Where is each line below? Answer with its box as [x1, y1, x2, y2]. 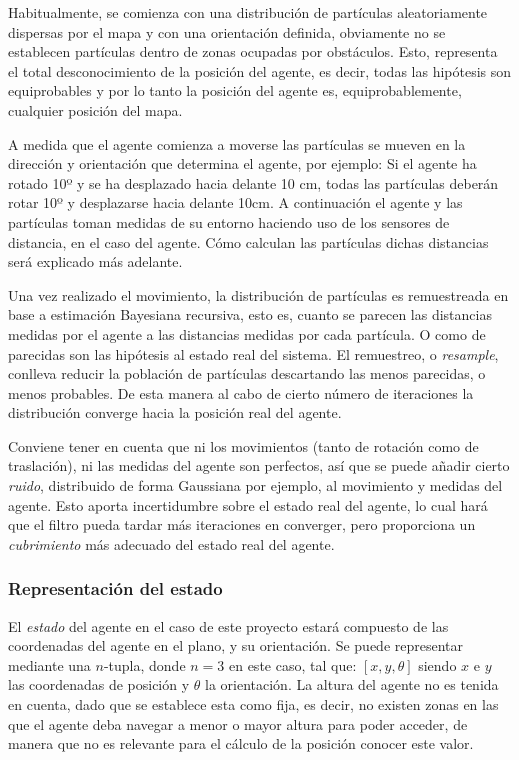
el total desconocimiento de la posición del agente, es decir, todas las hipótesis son [8, 60, 512, 81]
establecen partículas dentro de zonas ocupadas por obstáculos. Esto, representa [8, 41, 498, 62]
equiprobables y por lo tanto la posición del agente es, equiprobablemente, [8, 80, 462, 101]
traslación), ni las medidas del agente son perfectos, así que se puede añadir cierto [8, 455, 510, 476]
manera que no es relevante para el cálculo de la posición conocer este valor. [8, 733, 474, 754]
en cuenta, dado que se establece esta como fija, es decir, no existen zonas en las [8, 694, 499, 715]
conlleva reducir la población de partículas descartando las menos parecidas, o [8, 363, 486, 384]
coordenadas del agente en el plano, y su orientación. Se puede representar [8, 635, 464, 656]
